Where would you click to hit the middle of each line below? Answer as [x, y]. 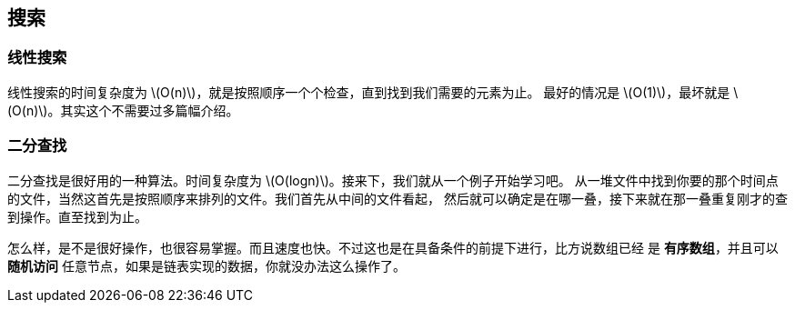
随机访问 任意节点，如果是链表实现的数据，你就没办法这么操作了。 [206, 265]
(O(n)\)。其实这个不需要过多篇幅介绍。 [123, 110]
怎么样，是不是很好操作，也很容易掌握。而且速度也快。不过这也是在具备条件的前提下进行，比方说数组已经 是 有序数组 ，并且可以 [393, 247]
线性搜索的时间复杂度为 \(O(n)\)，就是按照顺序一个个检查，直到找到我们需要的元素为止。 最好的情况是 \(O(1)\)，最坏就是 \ [373, 92]
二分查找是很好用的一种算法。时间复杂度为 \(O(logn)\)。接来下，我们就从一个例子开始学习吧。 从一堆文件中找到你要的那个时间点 [393, 180]
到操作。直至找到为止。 [77, 216]
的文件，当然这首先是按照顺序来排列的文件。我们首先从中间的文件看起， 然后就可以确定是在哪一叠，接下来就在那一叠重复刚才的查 [397, 198]
